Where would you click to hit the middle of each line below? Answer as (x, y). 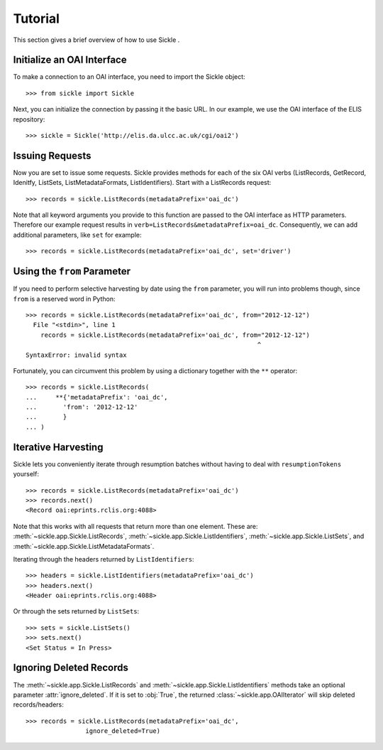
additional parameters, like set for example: (77, 235)
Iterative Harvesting (58, 447)
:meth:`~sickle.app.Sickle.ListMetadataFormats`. (84, 546)
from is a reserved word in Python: (64, 299)
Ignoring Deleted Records (71, 668)
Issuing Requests (52, 155)
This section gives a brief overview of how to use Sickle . (96, 40)
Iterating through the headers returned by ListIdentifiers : (104, 559)
